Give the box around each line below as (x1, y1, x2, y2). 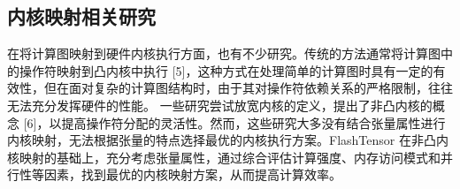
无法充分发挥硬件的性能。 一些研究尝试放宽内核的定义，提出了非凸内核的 (7, 95, 433, 114)
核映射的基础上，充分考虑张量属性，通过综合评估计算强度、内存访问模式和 (7, 147, 441, 166)
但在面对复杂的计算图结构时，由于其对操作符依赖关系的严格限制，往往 (43, 79, 453, 97)
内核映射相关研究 (7, 3, 156, 30)
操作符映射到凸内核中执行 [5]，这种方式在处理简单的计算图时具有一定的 (19, 61, 433, 79)
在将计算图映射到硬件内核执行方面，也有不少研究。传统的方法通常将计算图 (7, 44, 441, 63)
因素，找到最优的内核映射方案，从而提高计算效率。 (43, 165, 341, 184)
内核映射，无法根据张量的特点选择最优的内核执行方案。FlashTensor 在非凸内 (7, 131, 448, 149)
